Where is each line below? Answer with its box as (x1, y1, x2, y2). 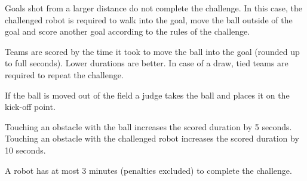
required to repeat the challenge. (5, 68, 124, 81)
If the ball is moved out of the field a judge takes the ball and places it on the (5, 88, 290, 101)
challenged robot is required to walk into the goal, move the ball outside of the (5, 13, 293, 26)
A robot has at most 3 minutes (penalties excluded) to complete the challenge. (5, 164, 292, 176)
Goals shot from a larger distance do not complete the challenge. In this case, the (5, 2, 302, 14)
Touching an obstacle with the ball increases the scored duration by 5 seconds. (5, 120, 292, 133)
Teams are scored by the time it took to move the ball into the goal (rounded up (5, 45, 300, 57)
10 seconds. (5, 143, 46, 156)
